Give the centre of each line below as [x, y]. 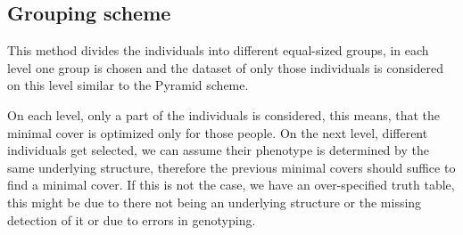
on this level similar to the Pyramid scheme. [128, 85]
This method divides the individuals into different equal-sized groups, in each [218, 50]
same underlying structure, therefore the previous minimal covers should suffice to [231, 167]
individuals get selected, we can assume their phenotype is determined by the [218, 150]
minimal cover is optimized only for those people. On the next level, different [218, 132]
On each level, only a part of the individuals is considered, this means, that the [224, 114]
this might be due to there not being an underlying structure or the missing [215, 202]
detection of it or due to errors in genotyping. [132, 219]
